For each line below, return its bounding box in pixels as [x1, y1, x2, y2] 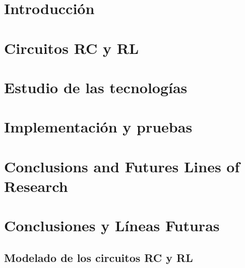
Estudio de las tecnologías [4, 77, 188, 97]
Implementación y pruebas [4, 116, 193, 137]
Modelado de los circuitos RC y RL [4, 249, 193, 265]
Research [4, 175, 68, 196]
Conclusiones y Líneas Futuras [4, 215, 220, 236]
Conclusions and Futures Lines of [4, 156, 240, 176]
